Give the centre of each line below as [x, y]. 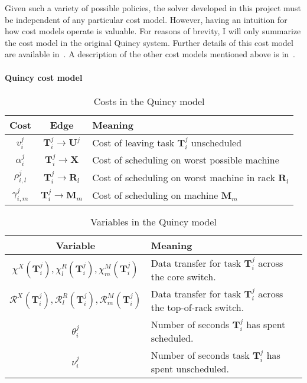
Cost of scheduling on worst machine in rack [184, 177]
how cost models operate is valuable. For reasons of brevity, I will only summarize [153, 31]
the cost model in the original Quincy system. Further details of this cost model [149, 42]
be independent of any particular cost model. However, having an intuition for [146, 19]
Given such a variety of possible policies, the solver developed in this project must [153, 8]
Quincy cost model [44, 77]
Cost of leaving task [133, 142]
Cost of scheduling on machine [155, 195]
